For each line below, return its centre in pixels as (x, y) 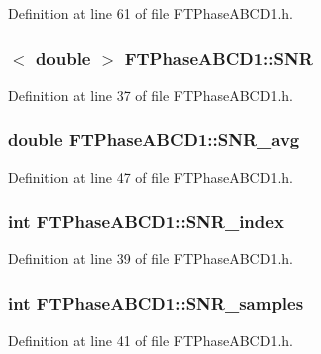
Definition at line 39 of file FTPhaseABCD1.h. (150, 258)
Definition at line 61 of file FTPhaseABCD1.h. (150, 13)
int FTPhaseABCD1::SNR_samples (156, 302)
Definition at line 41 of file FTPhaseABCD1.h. (150, 340)
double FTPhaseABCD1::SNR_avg (154, 139)
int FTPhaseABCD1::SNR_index (146, 221)
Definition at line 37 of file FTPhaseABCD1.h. (150, 94)
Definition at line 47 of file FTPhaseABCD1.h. (150, 176)
